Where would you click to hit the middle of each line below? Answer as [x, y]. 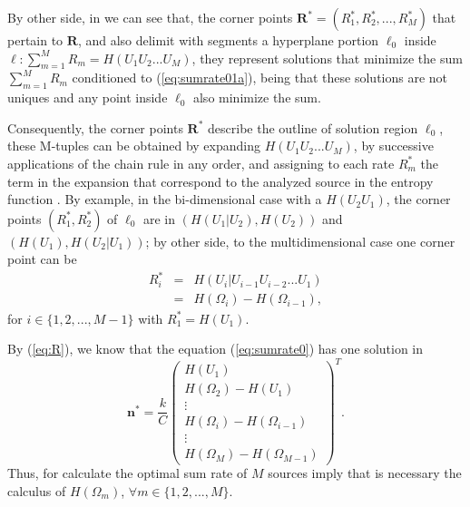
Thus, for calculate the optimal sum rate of [127, 473]
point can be [42, 259]
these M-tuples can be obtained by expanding [134, 146]
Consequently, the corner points [95, 127]
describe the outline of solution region [313, 127]
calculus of [37, 491]
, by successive [393, 146]
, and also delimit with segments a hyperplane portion [228, 40]
